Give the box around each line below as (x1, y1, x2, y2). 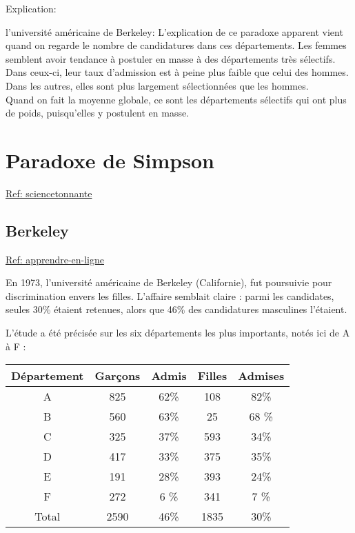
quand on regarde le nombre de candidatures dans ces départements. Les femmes (6, 38, 347, 52)
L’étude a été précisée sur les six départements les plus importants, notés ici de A (6, 325, 350, 340)
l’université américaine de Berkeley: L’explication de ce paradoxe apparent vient (6, 24, 343, 39)
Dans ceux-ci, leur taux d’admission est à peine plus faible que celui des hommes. (6, 65, 349, 79)
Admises (238, 368, 285, 384)
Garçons (94, 368, 141, 384)
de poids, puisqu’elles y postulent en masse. (6, 105, 190, 120)
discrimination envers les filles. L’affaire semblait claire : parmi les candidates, (6, 288, 334, 303)
